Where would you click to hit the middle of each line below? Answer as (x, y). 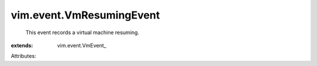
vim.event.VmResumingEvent (85, 15)
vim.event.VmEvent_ (82, 45)
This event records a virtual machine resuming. (82, 32)
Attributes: (23, 56)
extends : (22, 45)
